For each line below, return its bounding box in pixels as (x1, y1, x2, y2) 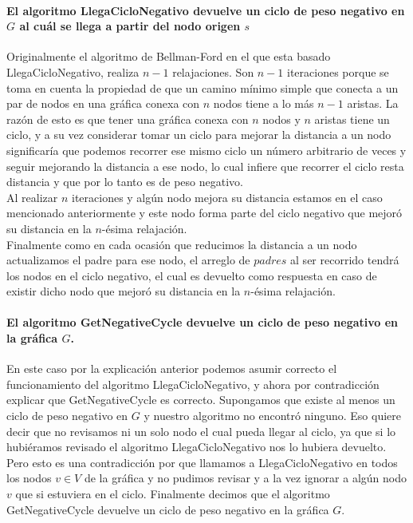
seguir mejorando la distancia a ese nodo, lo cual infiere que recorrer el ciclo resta (6, 157, 404, 174)
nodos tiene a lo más (213, 95, 314, 112)
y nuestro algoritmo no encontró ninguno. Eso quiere (144, 407, 401, 424)
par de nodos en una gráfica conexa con (6, 95, 200, 112)
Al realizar (6, 188, 58, 205)
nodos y (262, 110, 301, 127)
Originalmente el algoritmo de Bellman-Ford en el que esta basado (6, 48, 331, 65)
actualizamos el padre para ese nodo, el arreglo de (6, 252, 250, 268)
